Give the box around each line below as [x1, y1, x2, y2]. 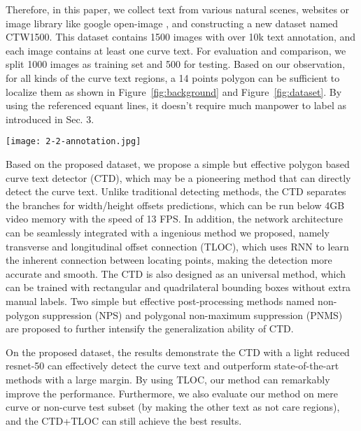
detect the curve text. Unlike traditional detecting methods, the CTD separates [6, 184, 346, 199]
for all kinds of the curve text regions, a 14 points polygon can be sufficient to [6, 70, 340, 85]
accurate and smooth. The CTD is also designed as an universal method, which [6, 266, 346, 281]
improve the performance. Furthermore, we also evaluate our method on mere [6, 386, 339, 400]
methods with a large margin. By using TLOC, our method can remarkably [6, 372, 330, 386]
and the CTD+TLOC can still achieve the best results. [6, 413, 242, 428]
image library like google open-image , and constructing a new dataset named [6, 15, 339, 30]
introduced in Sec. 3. [6, 111, 94, 126]
